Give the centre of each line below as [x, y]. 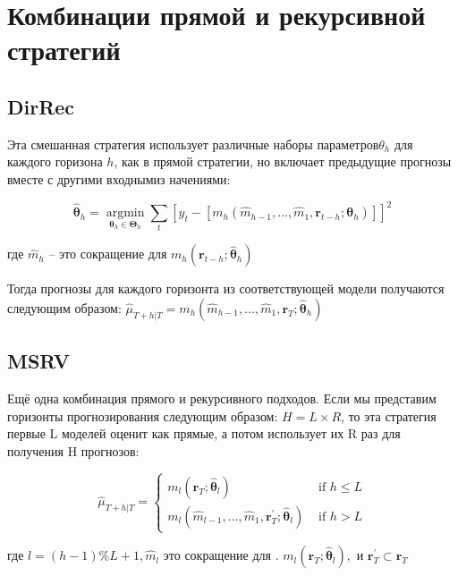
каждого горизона [55, 161]
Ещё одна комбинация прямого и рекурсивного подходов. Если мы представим [222, 398]
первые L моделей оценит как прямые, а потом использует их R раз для [204, 433]
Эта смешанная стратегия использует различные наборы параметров [193, 144]
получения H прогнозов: [73, 450]
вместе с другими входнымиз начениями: [119, 178]
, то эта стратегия [389, 415]
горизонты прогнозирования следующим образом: [143, 415]
